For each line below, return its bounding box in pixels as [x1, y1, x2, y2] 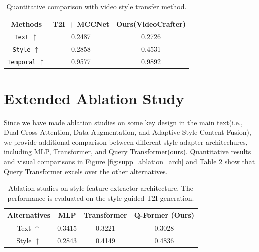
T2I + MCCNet [52, 18, 110, 29]
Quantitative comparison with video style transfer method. [6, 1, 187, 11]
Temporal [7, 59, 36, 66]
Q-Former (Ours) [134, 210, 195, 220]
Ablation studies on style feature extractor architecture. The [8, 183, 193, 193]
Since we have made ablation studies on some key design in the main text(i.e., [4, 117, 243, 127]
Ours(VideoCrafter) [116, 18, 186, 29]
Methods [11, 18, 42, 29]
